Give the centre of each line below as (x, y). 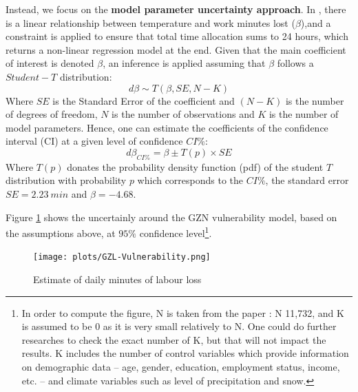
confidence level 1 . (176, 232)
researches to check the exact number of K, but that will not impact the (174, 339)
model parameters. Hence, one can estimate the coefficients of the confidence (167, 127)
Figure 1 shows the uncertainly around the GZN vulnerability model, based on (171, 217)
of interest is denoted (50, 63)
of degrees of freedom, (52, 114)
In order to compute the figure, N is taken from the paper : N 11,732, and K (183, 312)
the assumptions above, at (61, 233)
